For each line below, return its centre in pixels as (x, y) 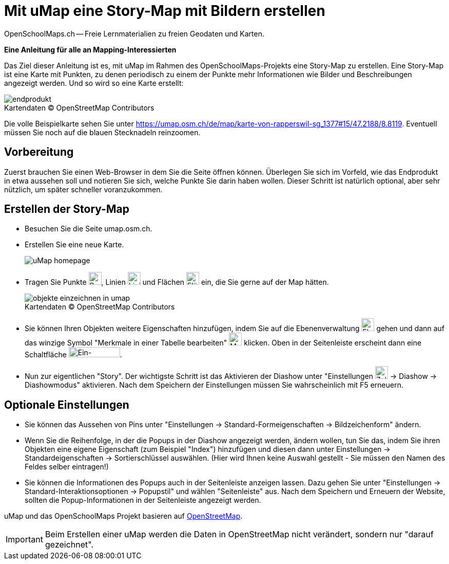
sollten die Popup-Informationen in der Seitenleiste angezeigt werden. (143, 500)
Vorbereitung (39, 152)
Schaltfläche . (73, 355)
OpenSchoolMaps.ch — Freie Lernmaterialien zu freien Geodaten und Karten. (134, 33)
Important (24, 540)
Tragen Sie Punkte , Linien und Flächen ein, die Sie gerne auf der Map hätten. (177, 282)
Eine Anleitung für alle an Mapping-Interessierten (90, 49)
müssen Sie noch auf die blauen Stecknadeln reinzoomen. (102, 132)
